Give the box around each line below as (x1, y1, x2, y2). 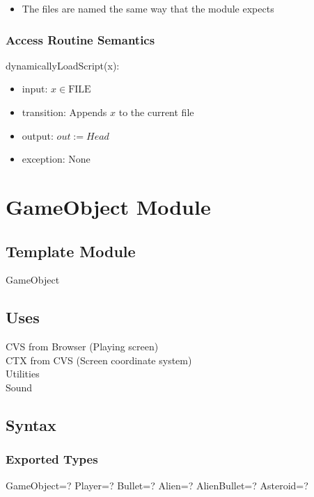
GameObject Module (6, 192, 211, 220)
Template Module (6, 240, 136, 261)
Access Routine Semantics (6, 31, 155, 48)
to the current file (118, 105, 194, 119)
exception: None (22, 152, 91, 166)
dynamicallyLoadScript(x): (6, 58, 120, 72)
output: (22, 128, 54, 142)
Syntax (6, 414, 56, 435)
